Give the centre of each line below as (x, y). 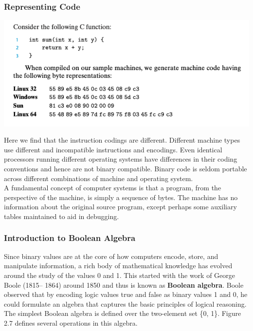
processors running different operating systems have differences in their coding (121, 159)
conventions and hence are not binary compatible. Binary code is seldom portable (126, 168)
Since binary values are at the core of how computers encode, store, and (111, 256)
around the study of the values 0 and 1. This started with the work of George (120, 275)
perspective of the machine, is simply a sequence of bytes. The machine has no (121, 197)
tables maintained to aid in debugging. (62, 216)
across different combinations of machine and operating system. (99, 178)
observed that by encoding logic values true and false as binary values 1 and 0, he (126, 294)
